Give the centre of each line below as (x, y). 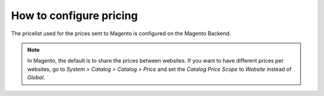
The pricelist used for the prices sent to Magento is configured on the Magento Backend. (121, 33)
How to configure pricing (74, 16)
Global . (36, 78)
